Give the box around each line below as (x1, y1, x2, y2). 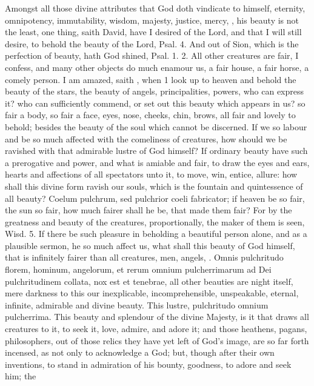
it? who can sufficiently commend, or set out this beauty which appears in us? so (5, 96, 306, 109)
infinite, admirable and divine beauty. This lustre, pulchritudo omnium (5, 298, 269, 311)
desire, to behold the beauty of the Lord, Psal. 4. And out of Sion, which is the (5, 37, 299, 50)
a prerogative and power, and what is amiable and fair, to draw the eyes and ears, (5, 156, 310, 168)
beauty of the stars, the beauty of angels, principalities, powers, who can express (5, 85, 304, 98)
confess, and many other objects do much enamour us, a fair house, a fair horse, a (5, 61, 309, 73)
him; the (5, 370, 36, 382)
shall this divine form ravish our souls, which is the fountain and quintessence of (5, 179, 303, 192)
